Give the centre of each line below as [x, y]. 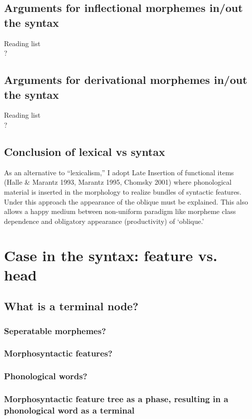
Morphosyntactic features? [58, 353]
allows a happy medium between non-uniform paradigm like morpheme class [120, 211]
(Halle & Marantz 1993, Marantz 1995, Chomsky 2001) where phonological [118, 182]
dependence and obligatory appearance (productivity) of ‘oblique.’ [104, 221]
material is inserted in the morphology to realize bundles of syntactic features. [123, 191]
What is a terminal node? [71, 306]
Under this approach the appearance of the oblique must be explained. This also [126, 201]
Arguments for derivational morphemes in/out [126, 80]
